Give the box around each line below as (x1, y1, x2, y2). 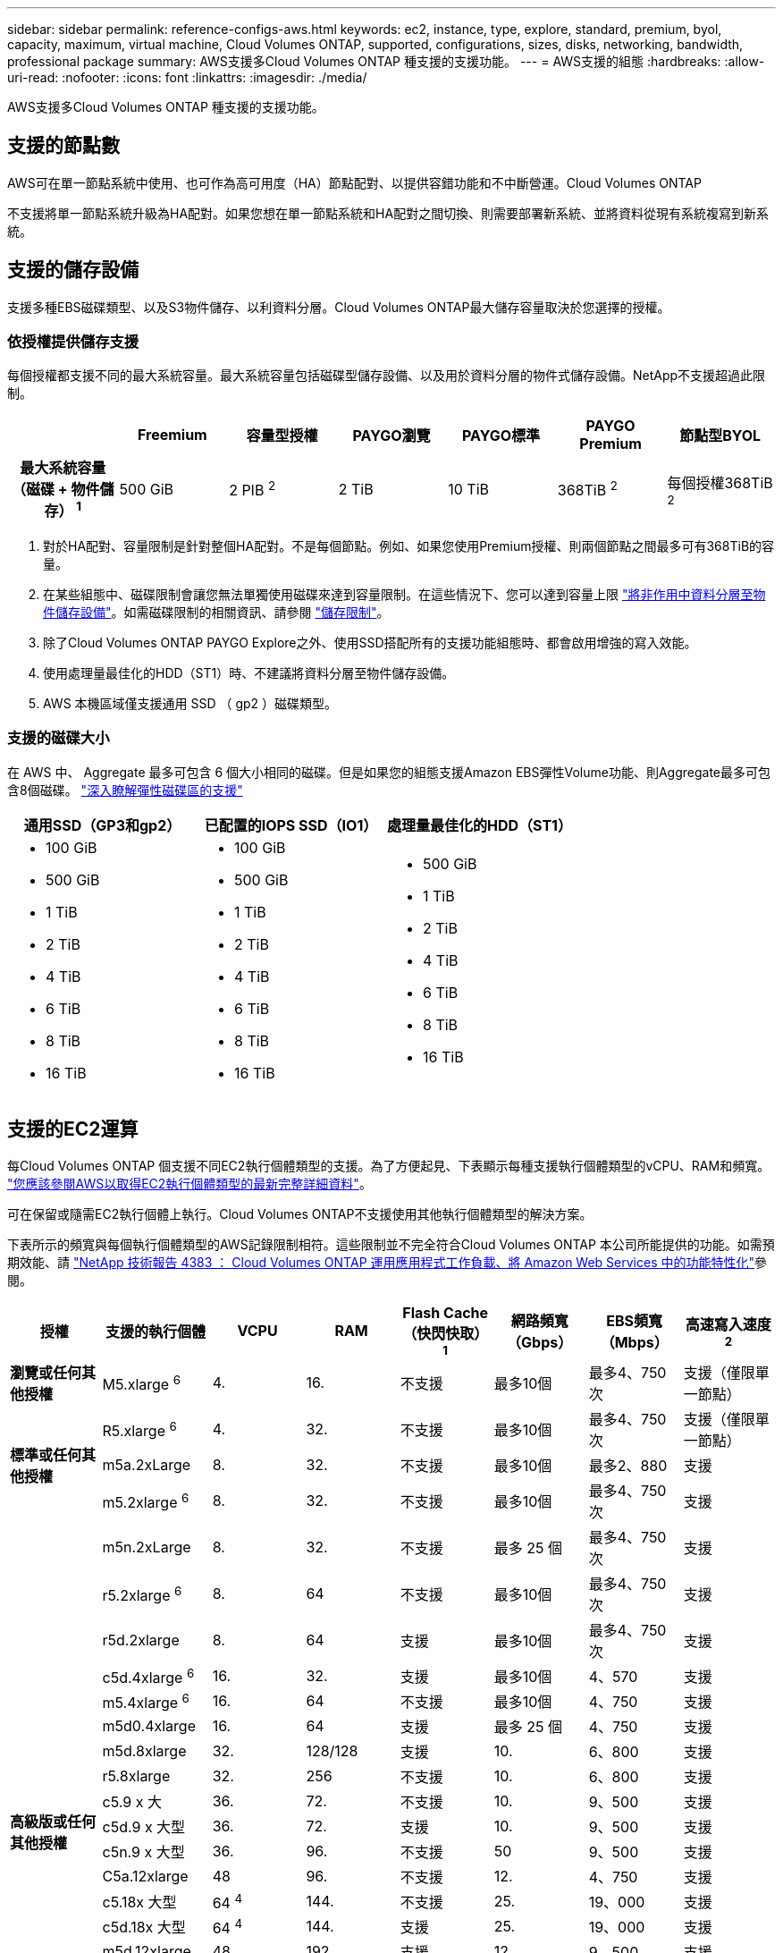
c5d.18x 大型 (102, 1918, 186, 1937)
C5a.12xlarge (102, 1867, 189, 1886)
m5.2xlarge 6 (102, 1490, 189, 1512)
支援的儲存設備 (7, 258, 139, 282)
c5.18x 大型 (102, 1893, 177, 1912)
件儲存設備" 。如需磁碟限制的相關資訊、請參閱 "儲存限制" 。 (43, 604, 390, 620)
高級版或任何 (10, 1813, 97, 1831)
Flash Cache (402, 1304, 489, 1323)
